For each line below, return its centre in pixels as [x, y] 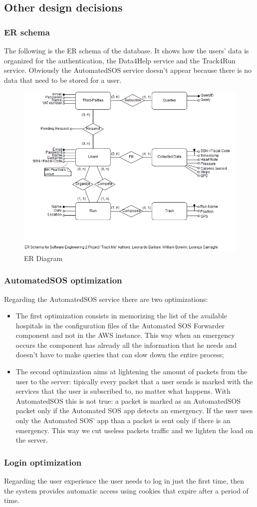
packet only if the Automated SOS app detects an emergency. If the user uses [134, 410]
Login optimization [43, 462]
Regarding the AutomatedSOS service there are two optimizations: [106, 299]
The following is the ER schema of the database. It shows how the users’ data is [127, 50]
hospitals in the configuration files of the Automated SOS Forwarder [120, 325]
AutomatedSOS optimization [63, 280]
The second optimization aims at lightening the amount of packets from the [131, 372]
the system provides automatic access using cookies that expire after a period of [126, 490]
